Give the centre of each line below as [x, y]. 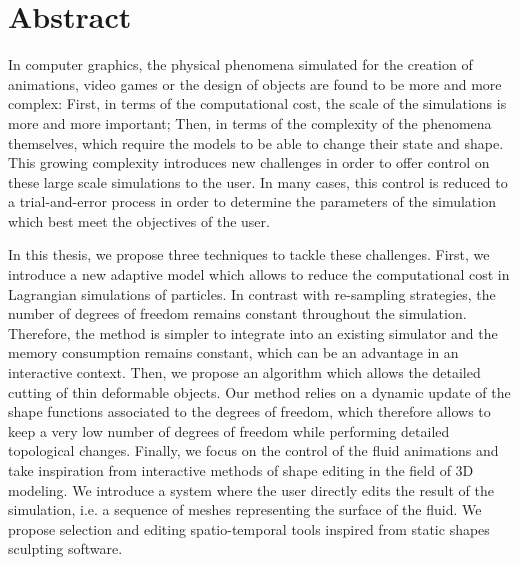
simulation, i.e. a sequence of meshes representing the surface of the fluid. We [245, 509]
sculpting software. [65, 548]
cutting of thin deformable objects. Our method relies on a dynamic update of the [259, 391]
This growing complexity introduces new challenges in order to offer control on [249, 162]
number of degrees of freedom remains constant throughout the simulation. [237, 313]
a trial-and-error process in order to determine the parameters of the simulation [252, 201]
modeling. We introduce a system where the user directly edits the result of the [251, 489]
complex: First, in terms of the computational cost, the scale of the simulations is [257, 103]
